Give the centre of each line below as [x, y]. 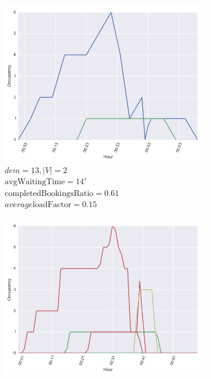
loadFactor [52, 205]
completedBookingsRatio [49, 193]
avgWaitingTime [35, 182]
